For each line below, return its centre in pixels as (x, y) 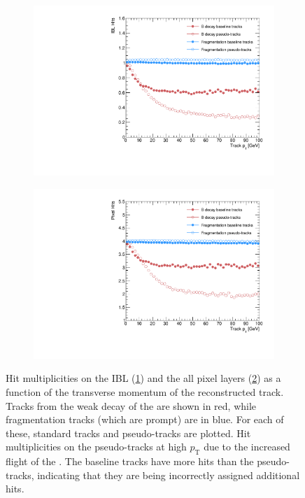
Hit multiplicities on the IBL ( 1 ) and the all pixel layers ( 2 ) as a (143, 378)
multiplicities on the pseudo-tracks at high (96, 447)
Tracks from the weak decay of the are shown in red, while (131, 405)
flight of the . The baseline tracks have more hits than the (130, 461)
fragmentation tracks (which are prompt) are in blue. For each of (145, 419)
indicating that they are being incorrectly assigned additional (169, 475)
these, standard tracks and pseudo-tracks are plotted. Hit (128, 433)
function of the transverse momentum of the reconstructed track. (145, 392)
